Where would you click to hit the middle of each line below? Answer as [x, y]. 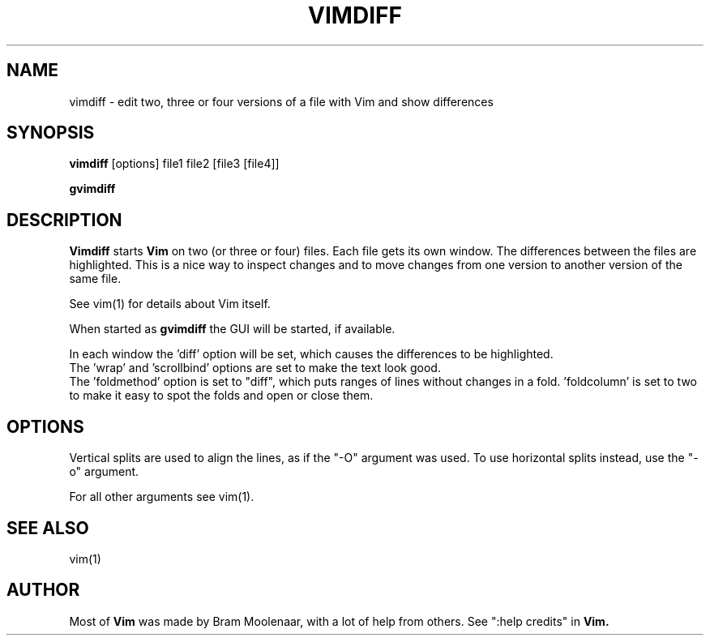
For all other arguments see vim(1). [162, 497]
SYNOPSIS [51, 133]
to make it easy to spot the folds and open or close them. [221, 396]
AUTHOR [43, 590]
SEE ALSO [48, 528]
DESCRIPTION [64, 220]
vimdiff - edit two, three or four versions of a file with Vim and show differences [281, 101]
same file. [95, 279]
